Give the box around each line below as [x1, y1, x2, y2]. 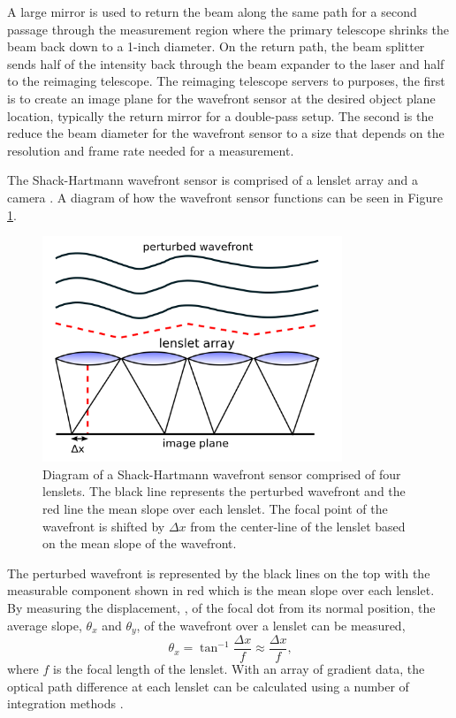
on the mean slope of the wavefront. [42, 534, 237, 553]
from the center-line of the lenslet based [190, 516, 406, 535]
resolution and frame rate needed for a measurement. [7, 141, 294, 159]
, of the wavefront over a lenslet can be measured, [136, 615, 406, 634]
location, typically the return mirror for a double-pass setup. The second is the [7, 106, 434, 125]
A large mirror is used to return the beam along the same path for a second [7, 3, 417, 20]
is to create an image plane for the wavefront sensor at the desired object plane [7, 88, 436, 107]
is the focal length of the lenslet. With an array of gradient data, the [53, 660, 425, 678]
